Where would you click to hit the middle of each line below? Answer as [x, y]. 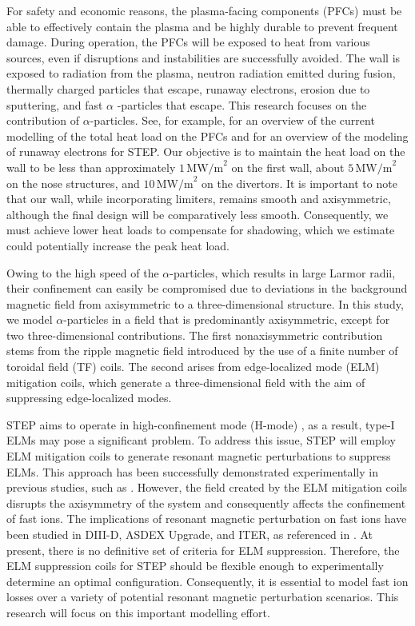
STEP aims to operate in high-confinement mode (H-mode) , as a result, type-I [201, 424]
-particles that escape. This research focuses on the [242, 104]
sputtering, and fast [55, 104]
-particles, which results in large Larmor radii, [283, 272]
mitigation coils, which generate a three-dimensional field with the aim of [186, 382]
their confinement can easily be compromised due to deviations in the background [207, 288]
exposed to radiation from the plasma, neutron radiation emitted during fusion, [201, 73]
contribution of [43, 120]
